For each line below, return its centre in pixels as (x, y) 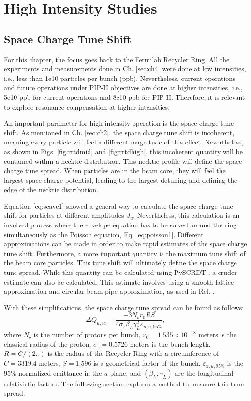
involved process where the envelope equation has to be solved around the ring (120, 225)
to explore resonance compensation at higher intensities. (87, 106)
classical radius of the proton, (48, 344)
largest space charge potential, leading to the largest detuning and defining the (121, 180)
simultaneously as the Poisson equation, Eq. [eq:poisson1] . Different (104, 234)
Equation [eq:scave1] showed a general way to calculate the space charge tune (118, 205)
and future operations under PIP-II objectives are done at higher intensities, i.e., (123, 88)
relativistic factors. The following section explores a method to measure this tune (124, 383)
